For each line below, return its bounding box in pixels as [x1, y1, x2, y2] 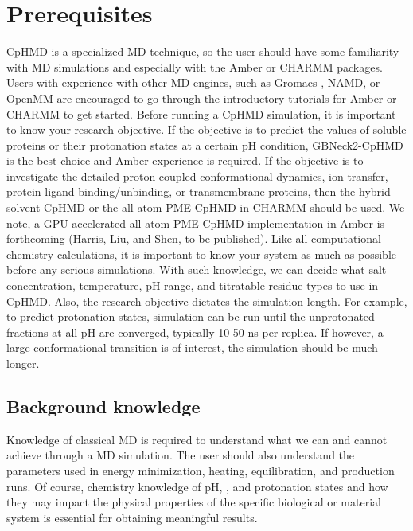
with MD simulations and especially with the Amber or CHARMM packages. [6, 58, 383, 75]
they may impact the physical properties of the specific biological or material [6, 494, 381, 510]
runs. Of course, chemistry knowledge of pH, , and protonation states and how [6, 478, 388, 494]
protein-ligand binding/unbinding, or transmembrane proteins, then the [6, 183, 356, 200]
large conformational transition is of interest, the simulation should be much [6, 339, 378, 356]
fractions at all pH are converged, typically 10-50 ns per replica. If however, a [6, 323, 384, 340]
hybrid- [359, 183, 395, 200]
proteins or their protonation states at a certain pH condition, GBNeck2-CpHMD [6, 136, 403, 153]
